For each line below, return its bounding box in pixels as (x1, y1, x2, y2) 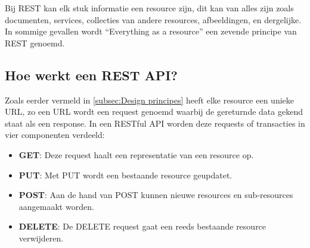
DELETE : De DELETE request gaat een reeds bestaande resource (18, 220, 266, 233)
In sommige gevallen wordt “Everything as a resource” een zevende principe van (5, 25, 297, 37)
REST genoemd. (5, 36, 65, 49)
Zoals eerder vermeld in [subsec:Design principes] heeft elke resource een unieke (5, 93, 294, 106)
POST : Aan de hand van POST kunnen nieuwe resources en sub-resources (18, 189, 293, 201)
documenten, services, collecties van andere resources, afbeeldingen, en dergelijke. (5, 13, 302, 26)
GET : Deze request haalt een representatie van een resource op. (18, 148, 254, 161)
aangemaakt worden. (18, 200, 94, 212)
